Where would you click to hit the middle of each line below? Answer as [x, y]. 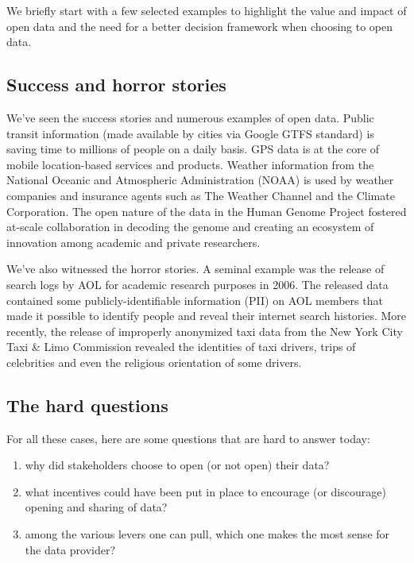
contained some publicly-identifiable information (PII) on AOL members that [195, 300]
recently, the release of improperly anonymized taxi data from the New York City [205, 331]
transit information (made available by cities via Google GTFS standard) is [190, 133]
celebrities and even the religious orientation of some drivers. [154, 362]
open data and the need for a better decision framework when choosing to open [200, 26]
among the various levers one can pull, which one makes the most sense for [207, 534]
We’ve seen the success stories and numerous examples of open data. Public [190, 117]
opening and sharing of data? [96, 507]
